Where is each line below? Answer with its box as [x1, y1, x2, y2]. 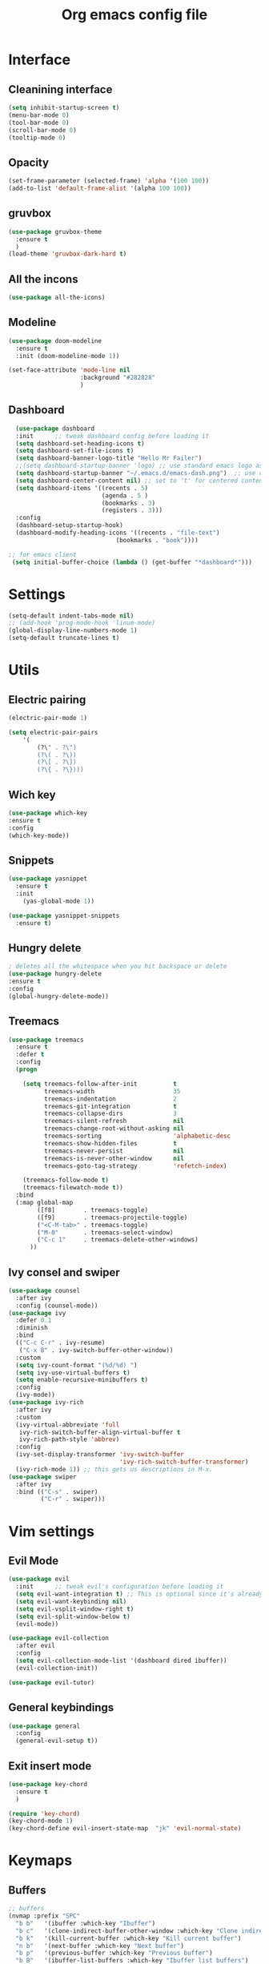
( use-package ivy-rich [8, 1399, 84, 1407]
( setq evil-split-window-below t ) [15, 1612, 130, 1620]
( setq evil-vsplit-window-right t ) [15, 1604, 134, 1613]
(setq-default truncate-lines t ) [8, 634, 120, 642]
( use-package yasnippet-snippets [8, 912, 120, 920]
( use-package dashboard [15, 425, 94, 433]
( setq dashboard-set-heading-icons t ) [15, 439, 146, 448]
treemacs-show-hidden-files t [43, 1139, 178, 1147]
